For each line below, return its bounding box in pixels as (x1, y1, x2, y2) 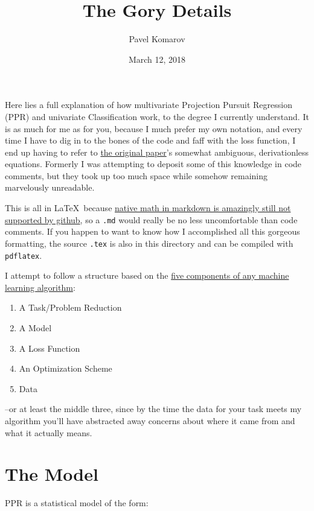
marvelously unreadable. (5, 181, 95, 194)
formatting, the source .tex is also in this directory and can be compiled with (5, 236, 293, 249)
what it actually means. (5, 426, 92, 439)
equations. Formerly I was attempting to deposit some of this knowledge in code (5, 157, 302, 170)
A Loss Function (19, 341, 80, 354)
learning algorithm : (5, 281, 75, 293)
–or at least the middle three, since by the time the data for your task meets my (5, 402, 302, 415)
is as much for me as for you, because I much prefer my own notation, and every (5, 122, 303, 135)
